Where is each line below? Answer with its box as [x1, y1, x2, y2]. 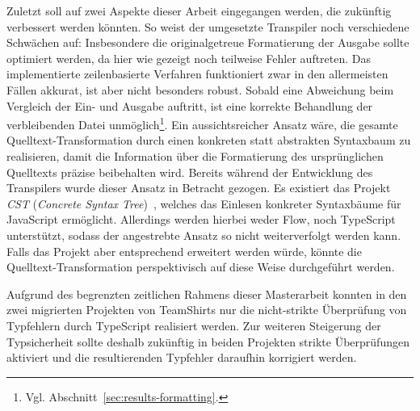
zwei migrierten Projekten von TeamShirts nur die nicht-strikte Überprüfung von [6, 301, 407, 318]
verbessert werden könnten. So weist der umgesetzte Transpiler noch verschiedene [6, 18, 409, 35]
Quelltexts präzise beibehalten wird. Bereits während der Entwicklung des [6, 163, 373, 180]
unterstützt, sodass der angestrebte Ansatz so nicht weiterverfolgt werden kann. [6, 226, 401, 243]
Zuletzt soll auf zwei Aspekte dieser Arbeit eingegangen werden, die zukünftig [6, 2, 392, 19]
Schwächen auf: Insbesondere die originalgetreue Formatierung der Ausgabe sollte [6, 34, 409, 51]
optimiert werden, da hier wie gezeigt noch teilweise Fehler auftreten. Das [6, 49, 372, 66]
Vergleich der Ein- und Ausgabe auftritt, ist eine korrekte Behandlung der [6, 97, 373, 114]
